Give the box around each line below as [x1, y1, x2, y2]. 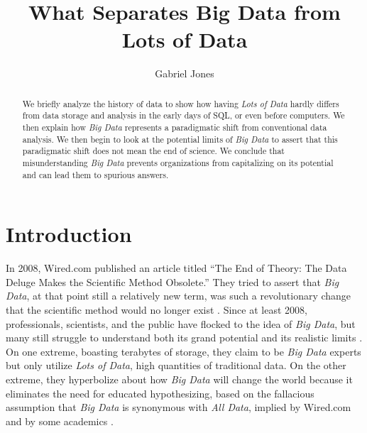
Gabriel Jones [155, 66, 214, 81]
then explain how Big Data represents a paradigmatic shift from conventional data [22, 121, 327, 133]
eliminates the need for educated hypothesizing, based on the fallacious [6, 385, 314, 400]
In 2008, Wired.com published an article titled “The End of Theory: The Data [6, 261, 347, 275]
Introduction [6, 219, 132, 248]
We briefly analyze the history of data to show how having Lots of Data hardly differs [22, 97, 339, 109]
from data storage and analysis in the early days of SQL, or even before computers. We [22, 109, 345, 121]
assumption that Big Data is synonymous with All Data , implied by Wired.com [6, 400, 351, 415]
